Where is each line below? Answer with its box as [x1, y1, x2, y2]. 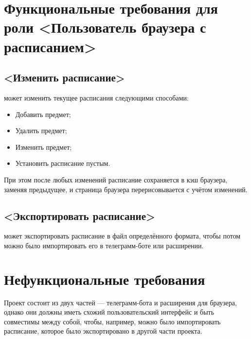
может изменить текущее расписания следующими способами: [4, 92, 189, 102]
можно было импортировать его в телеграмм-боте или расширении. [4, 240, 204, 250]
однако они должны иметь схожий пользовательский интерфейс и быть [4, 307, 215, 317]
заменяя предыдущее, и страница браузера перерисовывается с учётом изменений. [4, 184, 248, 194]
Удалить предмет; [15, 125, 67, 136]
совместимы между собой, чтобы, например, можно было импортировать [4, 316, 221, 326]
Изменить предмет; [15, 141, 72, 152]
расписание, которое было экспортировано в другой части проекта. [4, 326, 202, 336]
